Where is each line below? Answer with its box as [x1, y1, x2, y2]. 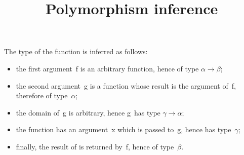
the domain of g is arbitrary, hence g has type [16, 107, 160, 118]
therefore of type [16, 90, 68, 101]
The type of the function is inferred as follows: [4, 46, 148, 57]
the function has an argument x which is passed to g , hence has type [16, 124, 231, 135]
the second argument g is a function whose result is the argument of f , [16, 80, 236, 91]
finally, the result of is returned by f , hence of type [16, 141, 174, 151]
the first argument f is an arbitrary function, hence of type [16, 63, 199, 73]
